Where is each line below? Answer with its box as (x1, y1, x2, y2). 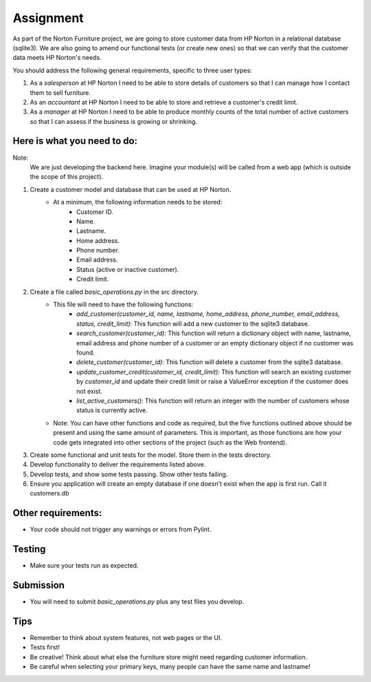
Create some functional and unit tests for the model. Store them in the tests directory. (30, 451, 271, 459)
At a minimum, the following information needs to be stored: (53, 198, 223, 206)
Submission (12, 579, 65, 591)
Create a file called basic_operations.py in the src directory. (30, 288, 199, 296)
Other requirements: (12, 507, 102, 519)
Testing (12, 544, 46, 555)
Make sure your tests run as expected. (30, 562, 139, 570)
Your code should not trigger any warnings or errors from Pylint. (30, 525, 212, 533)
